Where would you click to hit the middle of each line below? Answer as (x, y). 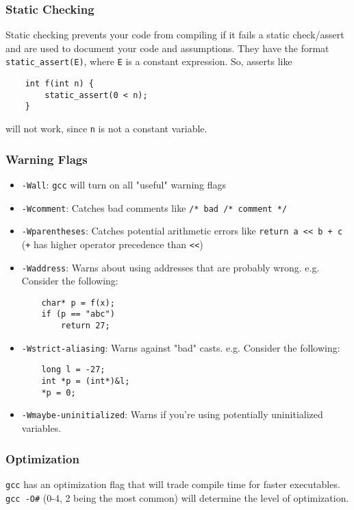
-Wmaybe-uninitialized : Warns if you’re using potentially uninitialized (172, 414)
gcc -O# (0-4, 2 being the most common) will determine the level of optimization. (177, 497)
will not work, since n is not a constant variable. (106, 129)
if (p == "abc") (78, 314)
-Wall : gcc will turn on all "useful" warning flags (124, 184)
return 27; (86, 326)
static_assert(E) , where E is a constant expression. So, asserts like (149, 61)
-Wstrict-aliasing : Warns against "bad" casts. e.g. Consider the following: (181, 347)
